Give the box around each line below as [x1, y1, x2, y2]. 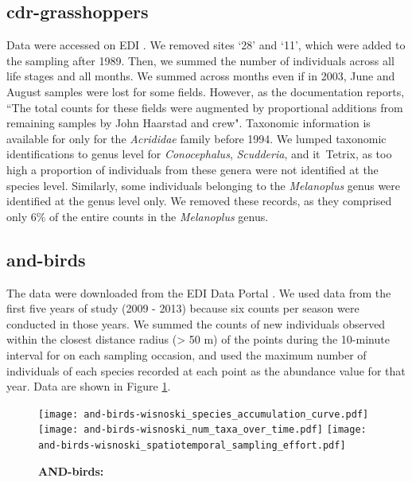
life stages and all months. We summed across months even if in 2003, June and [6, 68, 395, 84]
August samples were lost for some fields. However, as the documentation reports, [6, 83, 405, 99]
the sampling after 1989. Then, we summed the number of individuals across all [6, 52, 395, 68]
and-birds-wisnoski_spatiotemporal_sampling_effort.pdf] [38, 440, 346, 451]
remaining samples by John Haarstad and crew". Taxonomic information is [6, 115, 371, 131]
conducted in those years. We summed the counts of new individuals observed [6, 315, 386, 332]
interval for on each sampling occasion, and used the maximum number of [6, 346, 367, 363]
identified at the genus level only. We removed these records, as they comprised [6, 192, 392, 209]
